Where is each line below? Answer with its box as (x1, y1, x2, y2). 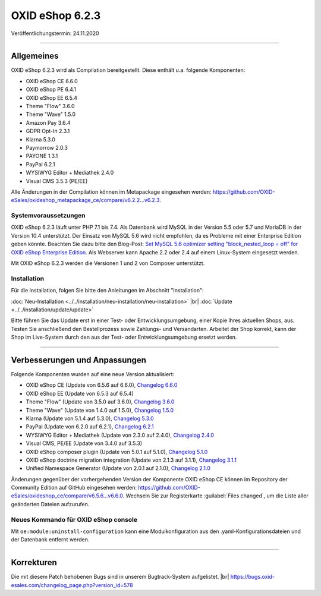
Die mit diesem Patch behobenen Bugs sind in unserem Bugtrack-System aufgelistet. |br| (11, 573, 229, 581)
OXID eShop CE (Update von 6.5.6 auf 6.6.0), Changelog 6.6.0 (26, 381, 178, 389)
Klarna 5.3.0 (26, 135, 56, 143)
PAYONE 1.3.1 (26, 152, 58, 160)
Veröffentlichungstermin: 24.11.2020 (11, 30, 99, 37)
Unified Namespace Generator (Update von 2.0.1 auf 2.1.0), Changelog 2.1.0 (26, 465, 211, 472)
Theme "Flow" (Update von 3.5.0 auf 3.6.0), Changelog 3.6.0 (26, 398, 175, 405)
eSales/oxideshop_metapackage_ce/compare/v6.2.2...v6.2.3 (11, 197, 160, 204)
